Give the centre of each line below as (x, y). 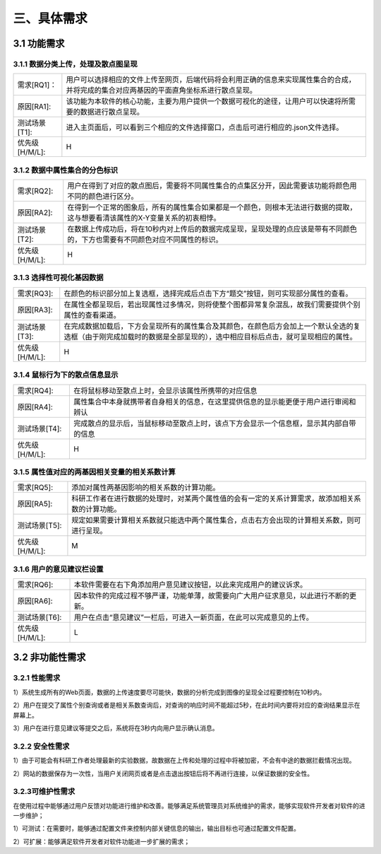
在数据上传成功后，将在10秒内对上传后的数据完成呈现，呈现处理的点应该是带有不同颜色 (212, 229)
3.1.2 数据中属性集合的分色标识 (66, 170)
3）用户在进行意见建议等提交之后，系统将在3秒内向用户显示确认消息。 (116, 728)
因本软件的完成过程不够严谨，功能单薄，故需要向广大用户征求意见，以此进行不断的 (211, 596)
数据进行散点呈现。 (112, 112)
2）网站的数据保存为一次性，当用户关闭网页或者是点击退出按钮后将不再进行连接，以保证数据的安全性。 (163, 773)
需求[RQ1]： (37, 85)
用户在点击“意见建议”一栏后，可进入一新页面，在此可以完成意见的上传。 (194, 617)
